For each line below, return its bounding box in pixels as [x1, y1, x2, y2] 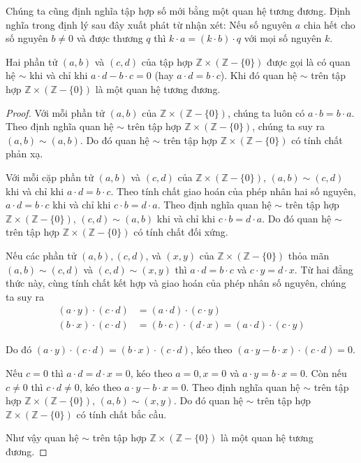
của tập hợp [141, 54, 193, 69]
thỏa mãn [288, 248, 330, 262]
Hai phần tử [6, 54, 58, 69]
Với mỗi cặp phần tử [6, 169, 94, 184]
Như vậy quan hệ [6, 430, 79, 445]
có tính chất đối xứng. [133, 225, 228, 239]
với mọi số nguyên [244, 31, 322, 45]
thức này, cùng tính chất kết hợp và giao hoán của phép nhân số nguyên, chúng [6, 276, 346, 290]
